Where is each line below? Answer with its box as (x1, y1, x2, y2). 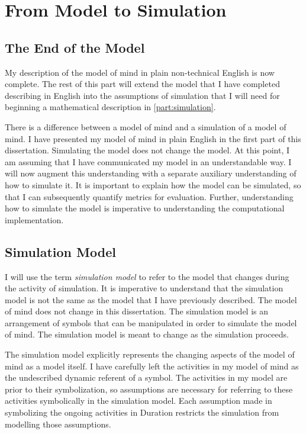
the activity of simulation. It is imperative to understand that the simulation (5, 282, 284, 294)
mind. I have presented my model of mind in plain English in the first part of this (5, 132, 301, 144)
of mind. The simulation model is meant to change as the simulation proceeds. (5, 328, 289, 340)
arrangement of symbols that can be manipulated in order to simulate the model (5, 316, 297, 329)
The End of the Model (5, 38, 145, 56)
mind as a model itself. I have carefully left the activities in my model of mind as (5, 359, 299, 372)
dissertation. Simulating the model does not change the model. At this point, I (5, 144, 290, 156)
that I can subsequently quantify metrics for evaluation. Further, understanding (5, 190, 294, 202)
